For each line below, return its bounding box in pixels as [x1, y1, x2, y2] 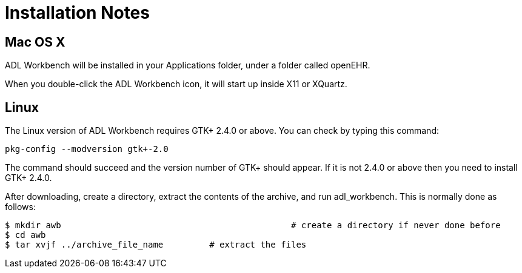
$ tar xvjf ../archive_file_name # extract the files [5, 240, 307, 250]
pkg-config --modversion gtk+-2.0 [5, 144, 169, 154]
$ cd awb [5, 230, 46, 240]
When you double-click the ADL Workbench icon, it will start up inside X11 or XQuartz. [5, 79, 347, 90]
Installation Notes [5, 2, 150, 23]
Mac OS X [5, 34, 65, 50]
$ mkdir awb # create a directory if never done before [5, 220, 501, 231]
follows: [5, 202, 36, 212]
